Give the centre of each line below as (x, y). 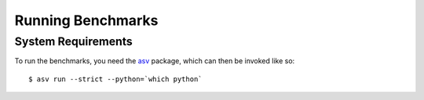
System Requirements (73, 41)
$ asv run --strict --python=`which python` (116, 79)
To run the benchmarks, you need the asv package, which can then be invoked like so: (155, 61)
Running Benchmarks (86, 20)
